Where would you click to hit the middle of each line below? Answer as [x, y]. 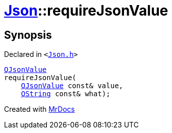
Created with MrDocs [40, 109]
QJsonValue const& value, [72, 86]
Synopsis [28, 35]
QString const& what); [66, 94]
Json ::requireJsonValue [86, 11]
